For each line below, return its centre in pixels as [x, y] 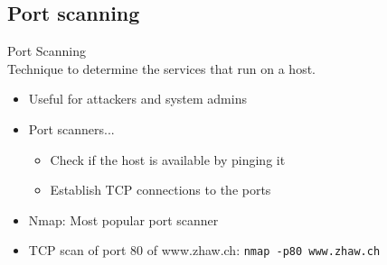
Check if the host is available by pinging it [168, 159]
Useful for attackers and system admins [137, 99]
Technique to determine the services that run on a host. [161, 68]
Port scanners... [71, 128]
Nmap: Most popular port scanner [123, 219]
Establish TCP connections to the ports [160, 190]
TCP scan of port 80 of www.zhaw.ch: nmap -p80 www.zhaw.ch [204, 250]
